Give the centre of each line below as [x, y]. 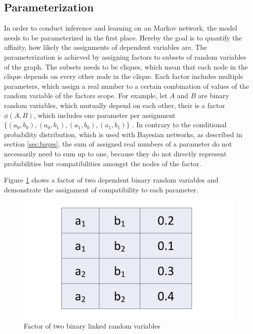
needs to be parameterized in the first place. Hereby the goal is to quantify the [123, 37]
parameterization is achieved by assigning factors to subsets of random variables [125, 56]
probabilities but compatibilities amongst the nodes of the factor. [103, 163]
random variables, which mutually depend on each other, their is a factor [115, 105]
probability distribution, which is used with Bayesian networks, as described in [123, 134]
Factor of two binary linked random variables [92, 326]
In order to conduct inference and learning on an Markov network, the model [121, 28]
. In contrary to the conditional [179, 125]
